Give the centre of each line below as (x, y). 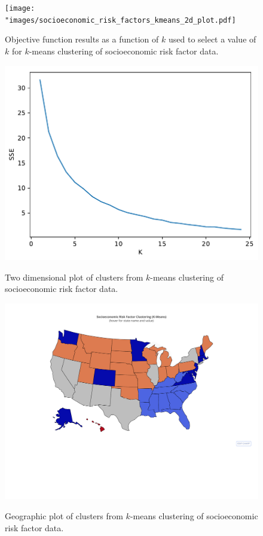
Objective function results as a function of (82, 39)
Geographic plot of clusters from (64, 515)
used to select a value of (212, 39)
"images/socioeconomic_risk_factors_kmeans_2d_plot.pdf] (120, 20)
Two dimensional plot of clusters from (74, 277)
